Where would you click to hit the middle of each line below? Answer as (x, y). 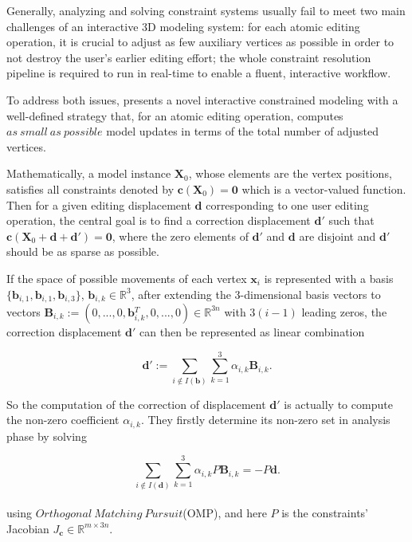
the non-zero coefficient (63, 420)
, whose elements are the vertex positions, (290, 173)
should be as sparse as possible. (83, 251)
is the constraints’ (325, 513)
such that (351, 220)
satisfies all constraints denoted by (90, 189)
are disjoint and (337, 236)
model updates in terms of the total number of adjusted (242, 131)
